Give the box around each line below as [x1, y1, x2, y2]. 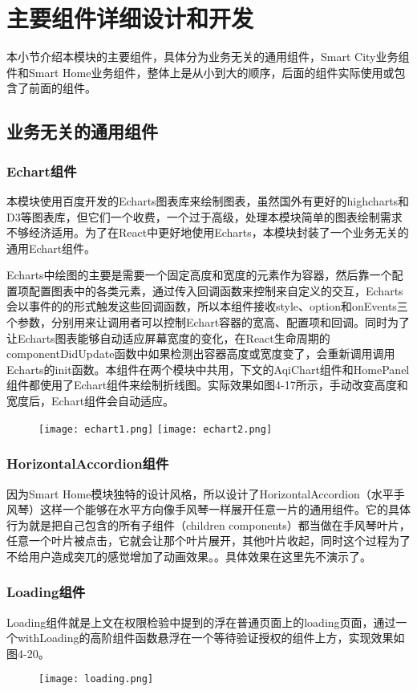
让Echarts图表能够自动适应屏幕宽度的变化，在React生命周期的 [6, 329, 330, 346]
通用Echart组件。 [6, 239, 96, 256]
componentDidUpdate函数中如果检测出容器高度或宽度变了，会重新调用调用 [6, 345, 395, 362]
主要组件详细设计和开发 [6, 2, 254, 35]
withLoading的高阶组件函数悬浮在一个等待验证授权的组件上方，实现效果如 [17, 629, 405, 646]
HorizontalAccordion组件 [6, 453, 169, 474]
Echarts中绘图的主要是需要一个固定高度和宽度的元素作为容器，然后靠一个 [6, 266, 392, 283]
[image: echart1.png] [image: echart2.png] [38, 423, 273, 435]
